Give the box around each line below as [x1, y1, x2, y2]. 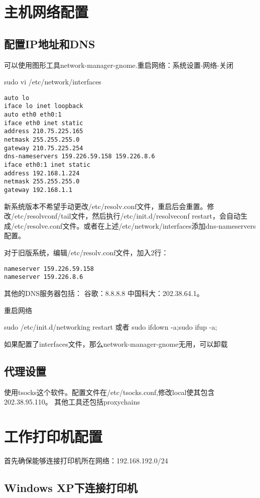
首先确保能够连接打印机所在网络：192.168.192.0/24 [4, 455, 168, 465]
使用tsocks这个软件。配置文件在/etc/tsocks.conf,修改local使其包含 [4, 386, 215, 397]
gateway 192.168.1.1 [4, 186, 73, 193]
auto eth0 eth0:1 [4, 111, 62, 119]
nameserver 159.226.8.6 [4, 273, 83, 281]
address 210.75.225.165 [4, 128, 83, 135]
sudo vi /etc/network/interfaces [4, 76, 101, 87]
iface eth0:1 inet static [4, 161, 90, 169]
